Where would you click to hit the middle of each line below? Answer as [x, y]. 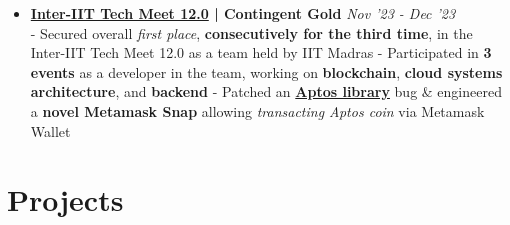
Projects [65, 199]
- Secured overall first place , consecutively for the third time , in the [251, 32]
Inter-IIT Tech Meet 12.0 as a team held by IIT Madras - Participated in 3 [261, 52]
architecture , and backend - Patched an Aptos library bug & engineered [266, 91]
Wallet [50, 130]
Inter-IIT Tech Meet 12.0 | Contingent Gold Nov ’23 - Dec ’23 [243, 13]
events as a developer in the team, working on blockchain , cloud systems [266, 71]
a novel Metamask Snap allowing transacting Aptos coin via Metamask [257, 110]
